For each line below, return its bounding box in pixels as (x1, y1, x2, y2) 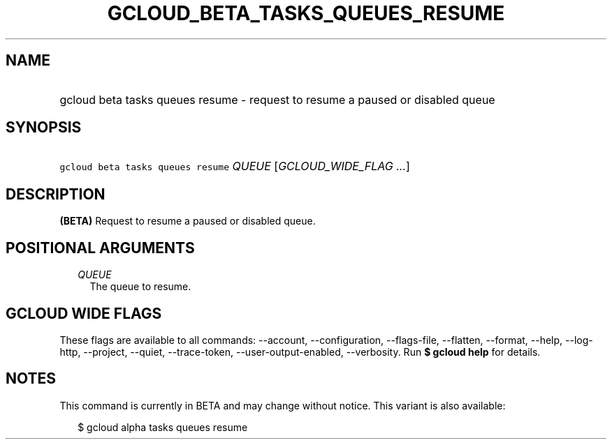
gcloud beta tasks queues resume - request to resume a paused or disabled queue (59, 92, 495, 107)
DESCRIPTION (6, 185, 105, 203)
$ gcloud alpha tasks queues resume (78, 421, 248, 433)
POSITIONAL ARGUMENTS (6, 239, 195, 257)
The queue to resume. (89, 280, 191, 293)
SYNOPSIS (6, 119, 82, 137)
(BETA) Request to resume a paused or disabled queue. (59, 215, 316, 227)
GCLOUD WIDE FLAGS (6, 304, 162, 322)
